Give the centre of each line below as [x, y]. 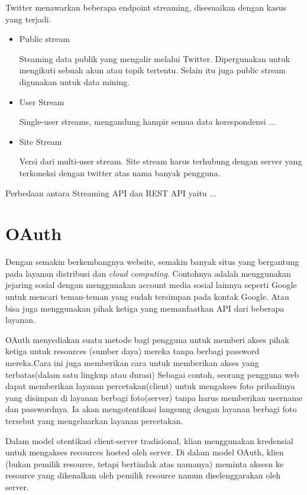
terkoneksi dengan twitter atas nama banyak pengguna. [120, 172]
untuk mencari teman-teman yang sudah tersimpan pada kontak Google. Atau [147, 297]
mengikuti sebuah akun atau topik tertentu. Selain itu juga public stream [153, 70]
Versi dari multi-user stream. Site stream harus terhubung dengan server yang [161, 161]
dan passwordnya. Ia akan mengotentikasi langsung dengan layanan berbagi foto [151, 409]
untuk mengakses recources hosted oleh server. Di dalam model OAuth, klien [145, 452]
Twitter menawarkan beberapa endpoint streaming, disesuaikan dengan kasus [146, 7]
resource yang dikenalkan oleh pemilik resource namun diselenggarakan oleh [143, 475]
